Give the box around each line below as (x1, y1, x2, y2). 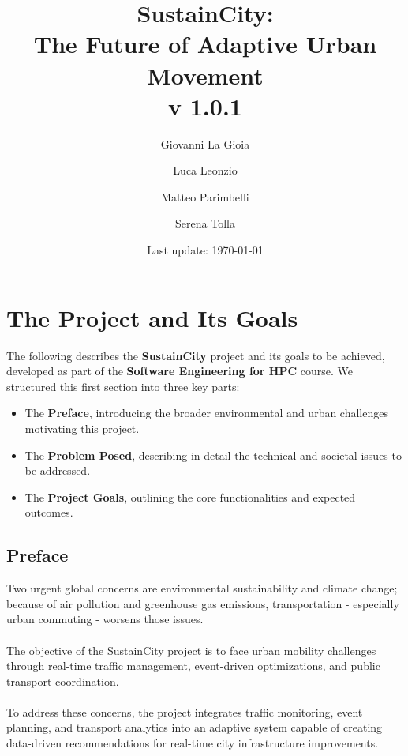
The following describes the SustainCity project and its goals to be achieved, (6, 347, 385, 363)
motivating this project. (24, 419, 140, 436)
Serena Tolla (175, 215, 235, 231)
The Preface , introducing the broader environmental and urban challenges (24, 404, 388, 421)
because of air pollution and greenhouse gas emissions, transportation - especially (6, 595, 399, 611)
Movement (147, 58, 264, 91)
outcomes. (24, 504, 73, 521)
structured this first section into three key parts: (6, 378, 240, 394)
